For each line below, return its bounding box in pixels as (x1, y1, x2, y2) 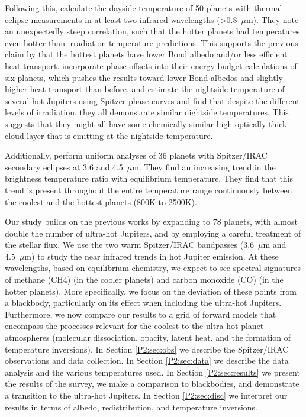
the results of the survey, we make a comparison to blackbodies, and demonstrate (5, 377, 299, 390)
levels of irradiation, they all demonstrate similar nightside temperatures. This (5, 106, 289, 118)
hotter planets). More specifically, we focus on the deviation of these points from (5, 285, 297, 297)
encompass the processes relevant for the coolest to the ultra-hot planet (5, 319, 264, 332)
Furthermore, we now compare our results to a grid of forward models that (5, 308, 276, 320)
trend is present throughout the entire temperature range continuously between (5, 183, 292, 196)
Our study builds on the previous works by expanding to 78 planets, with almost (5, 215, 298, 228)
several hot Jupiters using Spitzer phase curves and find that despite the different (5, 94, 300, 106)
